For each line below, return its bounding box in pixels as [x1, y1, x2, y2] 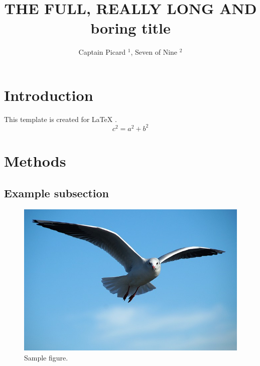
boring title [90, 18, 171, 38]
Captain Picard [78, 47, 126, 57]
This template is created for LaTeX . [4, 113, 117, 124]
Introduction [4, 84, 93, 105]
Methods [4, 151, 66, 171]
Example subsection [4, 185, 109, 200]
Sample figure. [24, 352, 68, 362]
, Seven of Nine [131, 47, 178, 57]
